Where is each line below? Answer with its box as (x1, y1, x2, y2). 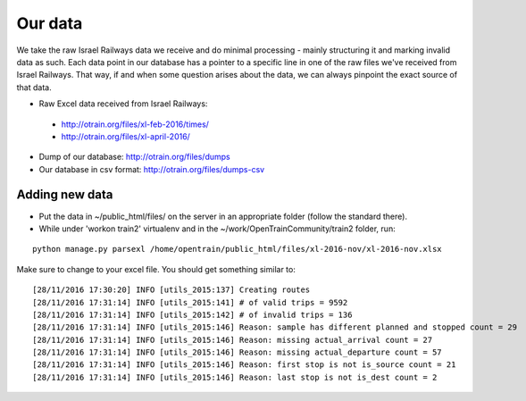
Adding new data (16, 188, 113, 203)
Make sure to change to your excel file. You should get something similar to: (16, 263, 296, 274)
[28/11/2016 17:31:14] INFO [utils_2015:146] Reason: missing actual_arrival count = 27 (32, 335, 433, 345)
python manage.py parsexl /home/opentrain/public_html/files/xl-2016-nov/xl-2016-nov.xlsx (32, 244, 442, 255)
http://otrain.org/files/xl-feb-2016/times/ (61, 119, 210, 129)
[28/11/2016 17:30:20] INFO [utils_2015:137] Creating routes (32, 285, 311, 295)
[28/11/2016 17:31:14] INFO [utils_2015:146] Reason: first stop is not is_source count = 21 (32, 360, 456, 370)
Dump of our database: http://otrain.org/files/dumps (38, 152, 231, 163)
